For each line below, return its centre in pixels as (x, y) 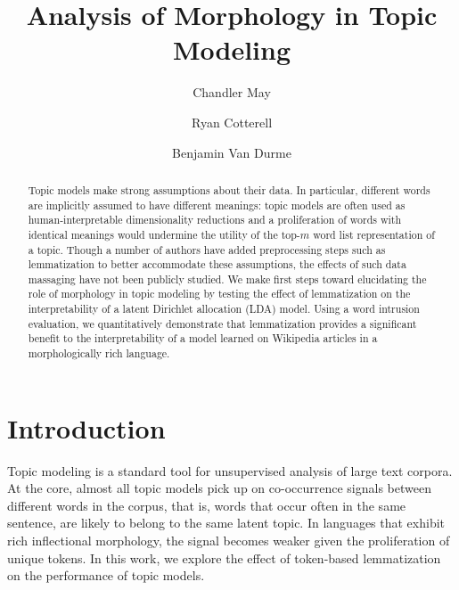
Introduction (86, 427)
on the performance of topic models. (106, 575)
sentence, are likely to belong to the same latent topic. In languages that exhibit (226, 523)
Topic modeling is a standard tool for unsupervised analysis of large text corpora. (230, 470)
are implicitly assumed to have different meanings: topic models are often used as (217, 205)
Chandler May (232, 92)
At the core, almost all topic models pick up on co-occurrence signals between (219, 488)
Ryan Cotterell (232, 122)
